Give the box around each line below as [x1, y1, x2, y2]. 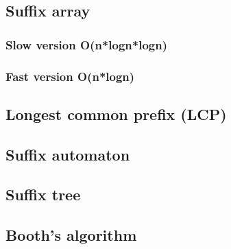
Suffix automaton [5, 143, 130, 165]
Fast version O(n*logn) [5, 67, 135, 84]
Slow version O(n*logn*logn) [5, 36, 167, 53]
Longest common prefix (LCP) [5, 103, 227, 124]
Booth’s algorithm [5, 224, 137, 246]
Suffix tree [5, 184, 81, 205]
